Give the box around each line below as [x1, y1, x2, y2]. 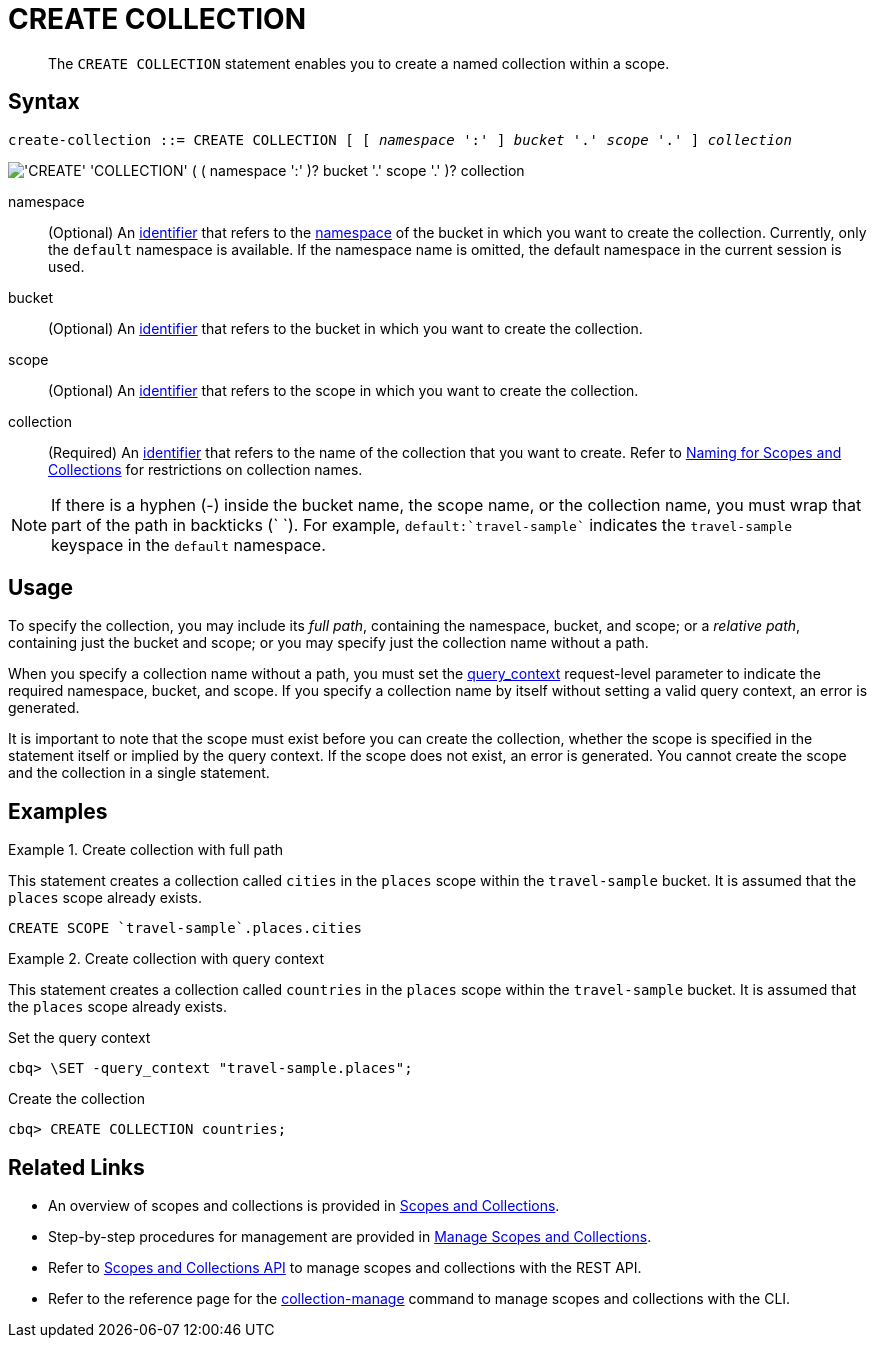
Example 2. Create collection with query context [8, 950, 325, 968]
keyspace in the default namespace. [51, 534, 326, 555]
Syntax [8, 89, 80, 115]
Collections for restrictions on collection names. [48, 460, 363, 478]
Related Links [8, 1154, 145, 1180]
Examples [8, 798, 108, 824]
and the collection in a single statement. [8, 764, 270, 782]
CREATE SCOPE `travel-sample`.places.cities [8, 920, 363, 937]
